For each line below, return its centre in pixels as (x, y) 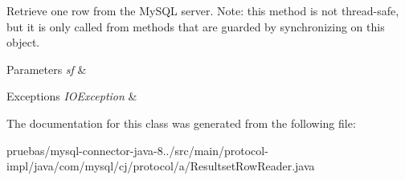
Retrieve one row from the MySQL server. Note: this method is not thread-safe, (203, 10)
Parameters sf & (47, 69)
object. (23, 42)
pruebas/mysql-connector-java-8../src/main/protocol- (137, 150)
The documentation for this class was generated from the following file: (181, 123)
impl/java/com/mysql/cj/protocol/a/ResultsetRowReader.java (161, 166)
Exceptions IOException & (72, 96)
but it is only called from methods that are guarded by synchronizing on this (196, 26)
